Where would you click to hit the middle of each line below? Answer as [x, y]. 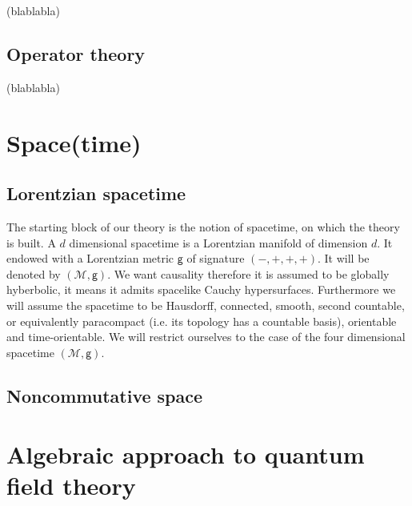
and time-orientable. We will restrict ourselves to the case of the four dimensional [206, 337]
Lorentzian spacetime [96, 193]
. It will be [343, 258]
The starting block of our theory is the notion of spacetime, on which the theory [203, 226]
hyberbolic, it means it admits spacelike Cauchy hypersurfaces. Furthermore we [201, 289]
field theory [71, 486]
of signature [216, 258]
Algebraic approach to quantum [186, 454]
